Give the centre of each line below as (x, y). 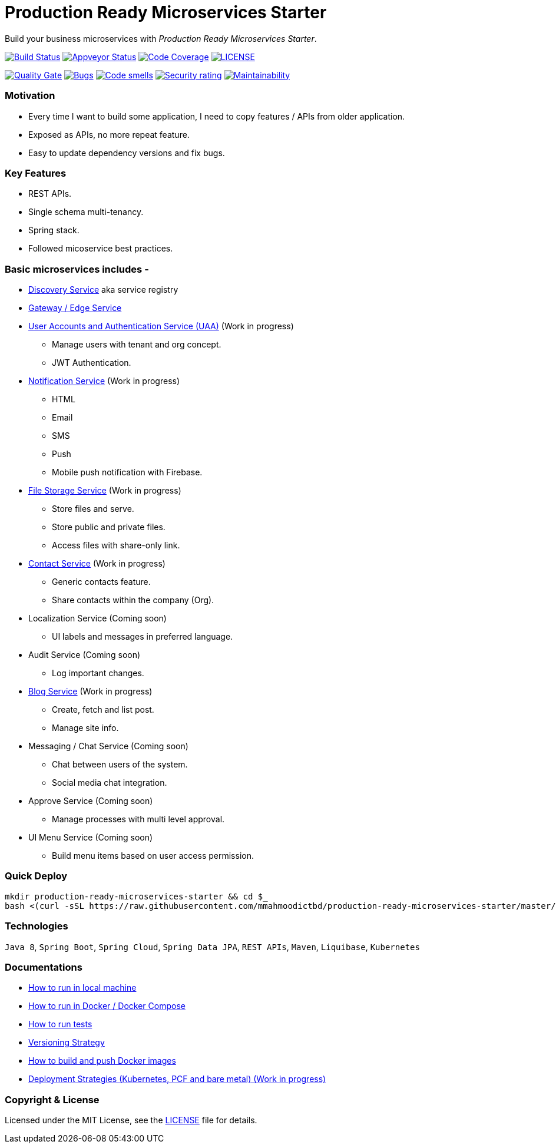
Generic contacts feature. (101, 582)
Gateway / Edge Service (75, 308)
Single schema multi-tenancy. (86, 212)
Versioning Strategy (67, 1043)
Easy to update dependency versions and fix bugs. (127, 153)
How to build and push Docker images (102, 1061)
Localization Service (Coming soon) (97, 618)
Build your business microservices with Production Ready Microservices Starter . (161, 38)
